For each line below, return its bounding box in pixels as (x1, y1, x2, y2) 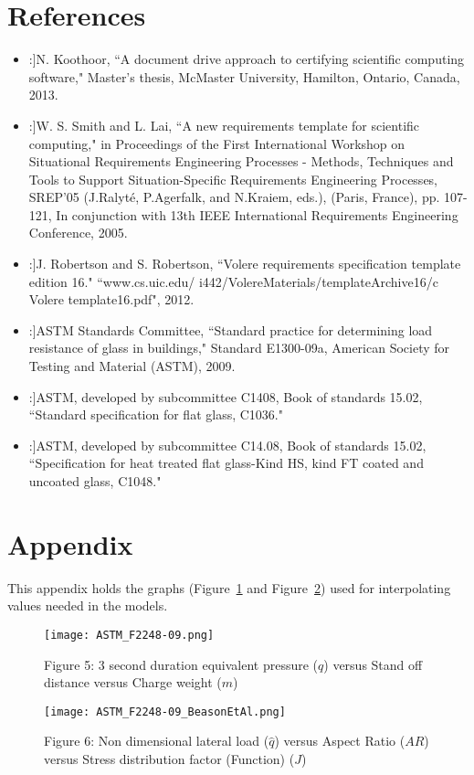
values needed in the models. (7, 596, 168, 615)
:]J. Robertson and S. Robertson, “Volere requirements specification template (28, 254, 461, 273)
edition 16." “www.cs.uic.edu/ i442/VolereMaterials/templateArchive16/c (28, 271, 438, 291)
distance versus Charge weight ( (44, 673, 222, 692)
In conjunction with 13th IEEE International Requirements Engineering (56, 205, 458, 224)
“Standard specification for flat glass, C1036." (28, 405, 283, 424)
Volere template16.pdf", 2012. (28, 290, 195, 309)
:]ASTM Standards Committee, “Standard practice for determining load (28, 320, 433, 339)
